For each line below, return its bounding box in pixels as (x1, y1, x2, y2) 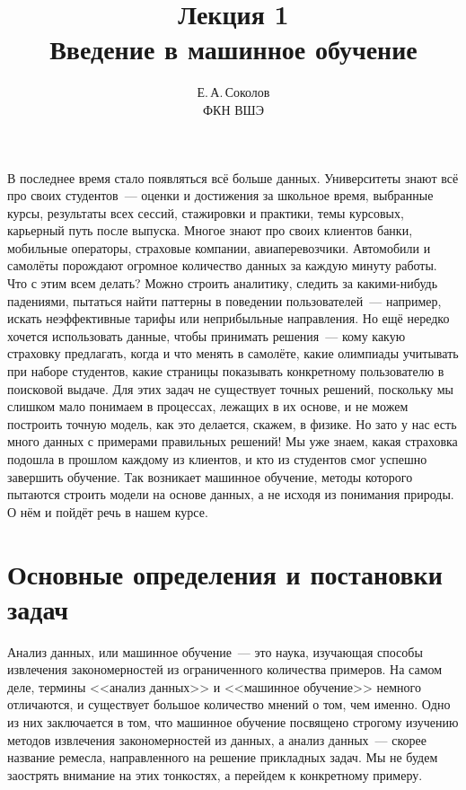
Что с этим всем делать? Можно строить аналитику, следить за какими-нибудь (7, 274, 438, 293)
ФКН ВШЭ (203, 100, 264, 118)
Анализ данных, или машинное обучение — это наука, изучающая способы (7, 642, 423, 661)
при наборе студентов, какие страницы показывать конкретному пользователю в (7, 362, 444, 381)
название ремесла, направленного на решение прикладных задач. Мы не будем (7, 748, 438, 767)
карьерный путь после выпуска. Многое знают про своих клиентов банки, (7, 221, 413, 240)
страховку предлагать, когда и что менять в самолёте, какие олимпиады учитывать (7, 344, 459, 363)
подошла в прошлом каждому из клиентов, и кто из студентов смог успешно (7, 450, 427, 468)
